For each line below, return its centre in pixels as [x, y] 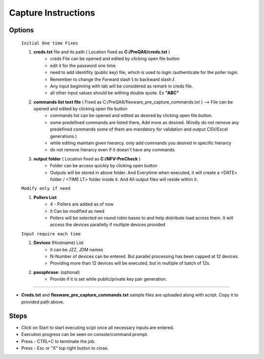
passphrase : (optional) [57, 272]
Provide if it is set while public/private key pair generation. [109, 279]
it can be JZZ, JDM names [77, 249]
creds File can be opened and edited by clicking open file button [115, 59]
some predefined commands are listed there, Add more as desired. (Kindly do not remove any [144, 122]
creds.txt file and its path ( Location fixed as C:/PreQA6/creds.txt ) [102, 52]
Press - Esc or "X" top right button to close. [65, 348]
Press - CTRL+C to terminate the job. [58, 341]
